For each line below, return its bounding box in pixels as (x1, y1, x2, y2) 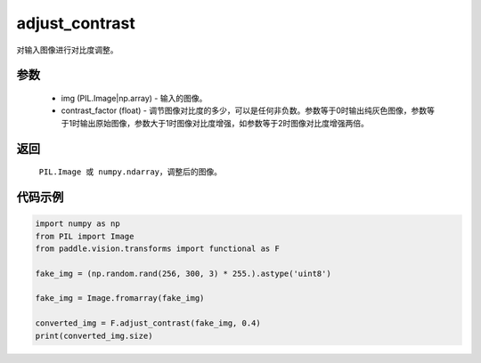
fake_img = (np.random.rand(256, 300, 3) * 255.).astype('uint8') (35, 268, 331, 278)
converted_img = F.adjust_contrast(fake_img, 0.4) (35, 319, 262, 328)
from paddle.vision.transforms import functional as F (35, 243, 280, 254)
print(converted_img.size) (35, 330, 153, 341)
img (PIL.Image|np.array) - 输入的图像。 (61, 93, 208, 103)
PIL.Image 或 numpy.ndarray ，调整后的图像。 (38, 166, 223, 177)
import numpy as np (35, 219, 120, 229)
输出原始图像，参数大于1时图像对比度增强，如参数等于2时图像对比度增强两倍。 (79, 117, 369, 128)
